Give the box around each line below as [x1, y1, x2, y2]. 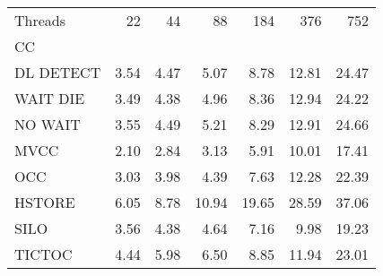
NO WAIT [14, 114, 81, 134]
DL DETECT [14, 62, 101, 82]
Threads [14, 10, 66, 30]
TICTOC [14, 244, 73, 264]
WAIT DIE [14, 88, 85, 108]
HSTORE [14, 192, 75, 212]
